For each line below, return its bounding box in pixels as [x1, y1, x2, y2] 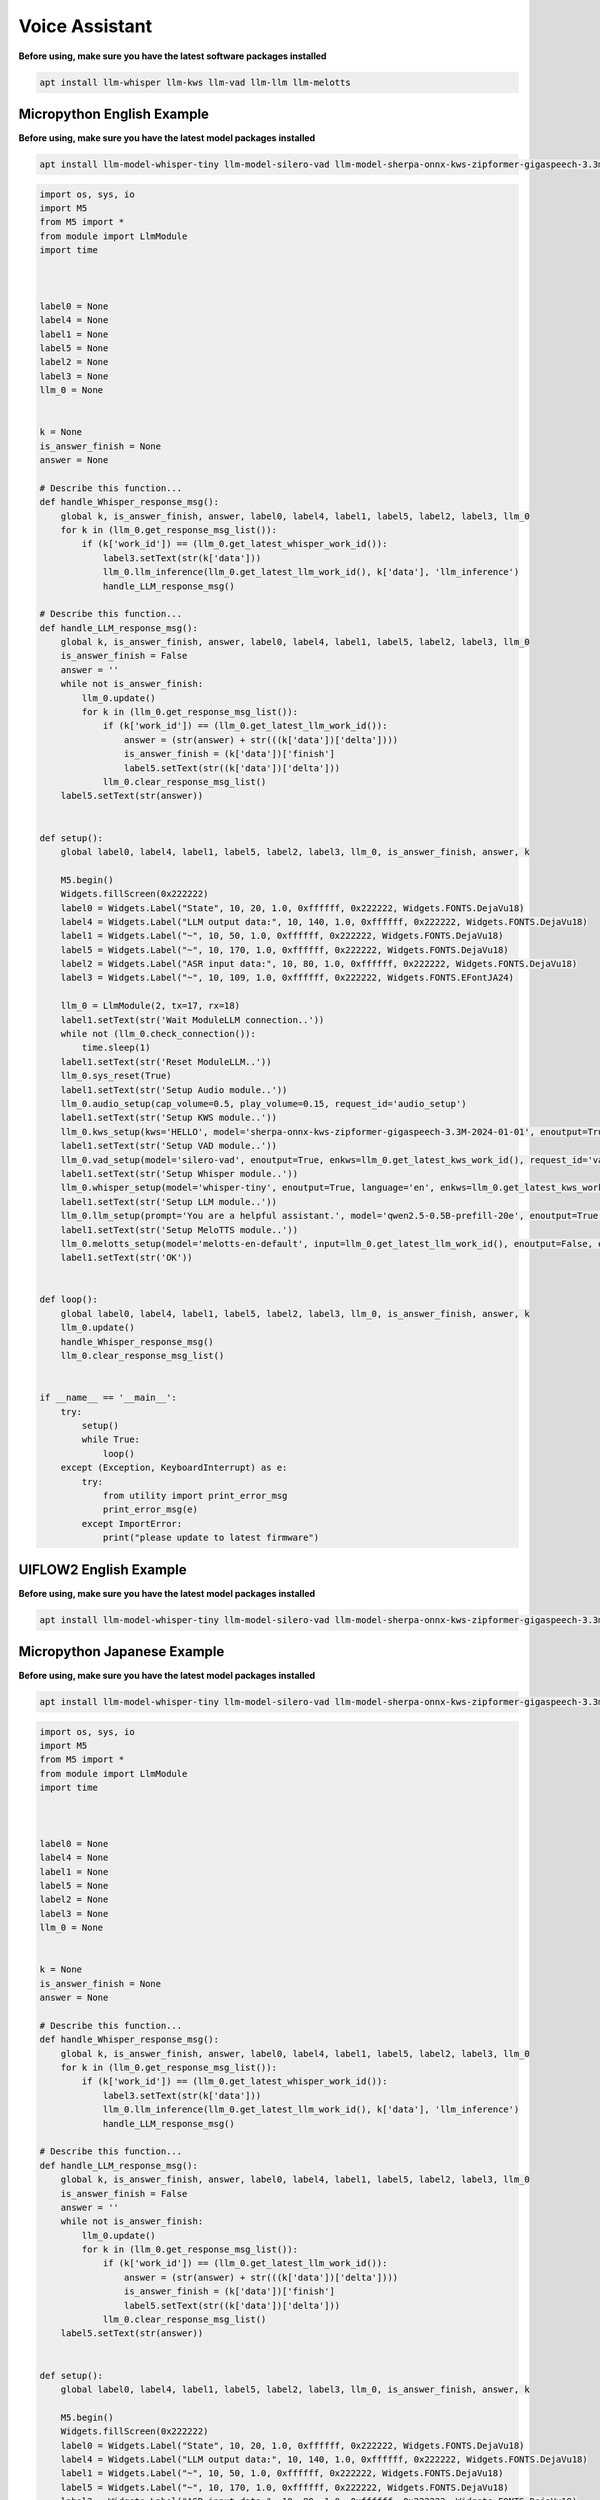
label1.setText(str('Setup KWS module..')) [60, 1112, 277, 1124]
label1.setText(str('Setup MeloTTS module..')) [60, 1224, 299, 1235]
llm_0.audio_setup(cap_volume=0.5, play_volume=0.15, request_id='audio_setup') [60, 1098, 467, 1109]
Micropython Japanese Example [18, 1643, 225, 1660]
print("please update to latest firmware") [102, 1532, 320, 1544]
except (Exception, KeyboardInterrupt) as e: [60, 1462, 288, 1474]
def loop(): [39, 1294, 99, 1305]
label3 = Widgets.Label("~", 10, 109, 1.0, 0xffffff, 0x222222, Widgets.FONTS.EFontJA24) [60, 972, 515, 984]
